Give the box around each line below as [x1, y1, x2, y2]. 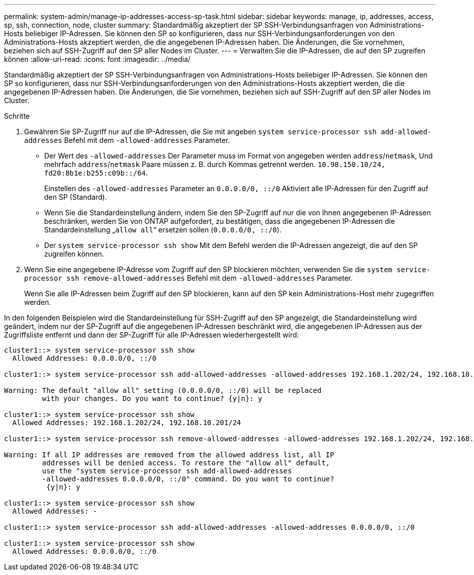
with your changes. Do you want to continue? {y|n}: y [42, 394, 263, 402]
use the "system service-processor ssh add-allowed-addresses [42, 467, 292, 475]
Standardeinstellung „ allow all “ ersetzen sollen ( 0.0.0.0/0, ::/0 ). [44, 225, 282, 234]
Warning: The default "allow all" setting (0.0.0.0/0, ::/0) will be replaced [4, 386, 322, 394]
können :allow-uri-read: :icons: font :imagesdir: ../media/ [4, 55, 191, 63]
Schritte [4, 112, 30, 120]
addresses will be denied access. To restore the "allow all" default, [42, 459, 330, 467]
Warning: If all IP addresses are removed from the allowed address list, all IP [4, 451, 334, 459]
